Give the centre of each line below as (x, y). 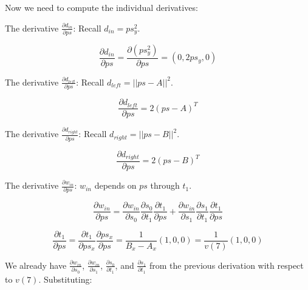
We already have (36, 265)
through (165, 185)
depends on (115, 185)
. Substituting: (65, 279)
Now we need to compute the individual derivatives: (101, 7)
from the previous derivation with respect (226, 265)
